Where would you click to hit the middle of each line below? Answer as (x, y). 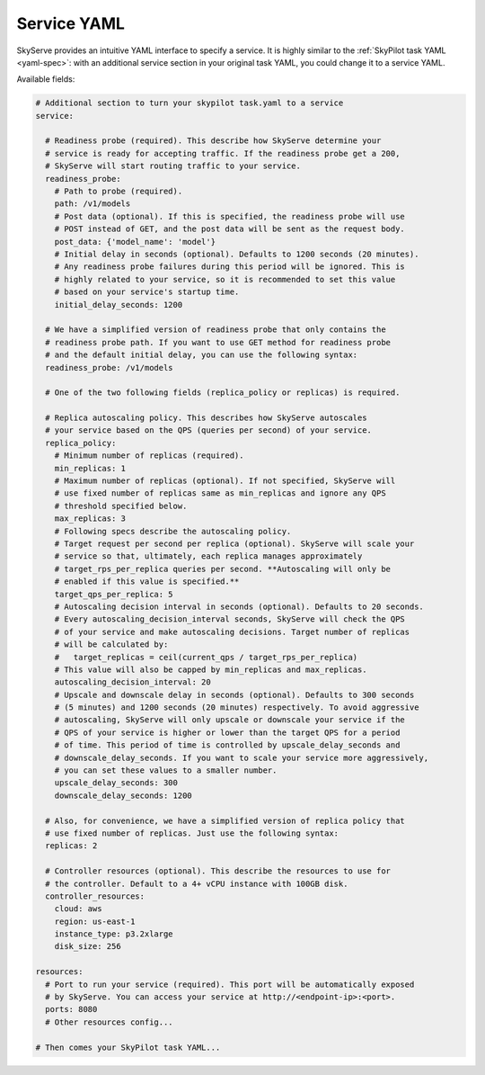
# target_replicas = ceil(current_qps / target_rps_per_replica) (206, 657)
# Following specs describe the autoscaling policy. (173, 531)
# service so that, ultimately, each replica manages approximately (208, 556)
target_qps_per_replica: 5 (114, 594)
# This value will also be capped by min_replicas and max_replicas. (211, 669)
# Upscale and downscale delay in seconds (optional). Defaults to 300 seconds (234, 694)
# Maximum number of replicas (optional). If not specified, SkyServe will (225, 481)
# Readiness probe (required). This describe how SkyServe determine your (213, 141)
